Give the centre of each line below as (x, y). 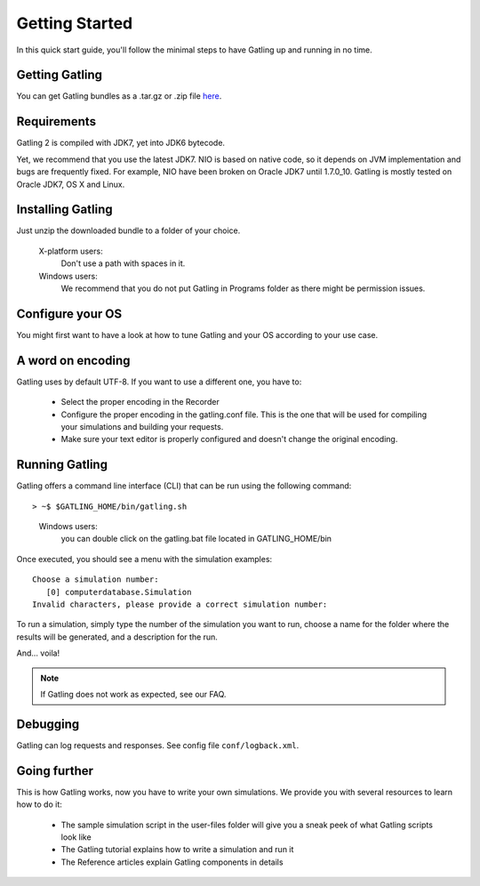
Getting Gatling (59, 75)
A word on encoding (73, 360)
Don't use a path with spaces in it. (123, 263)
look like (76, 837)
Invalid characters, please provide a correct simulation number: (180, 604)
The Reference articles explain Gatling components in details (172, 862)
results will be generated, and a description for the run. (117, 637)
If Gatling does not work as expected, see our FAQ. (133, 694)
